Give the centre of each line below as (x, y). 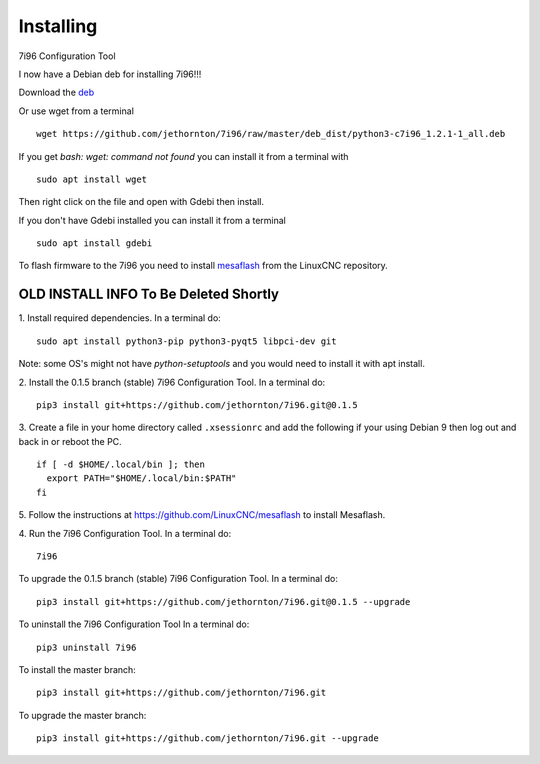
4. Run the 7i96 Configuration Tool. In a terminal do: (125, 533)
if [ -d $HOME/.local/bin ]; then (120, 464)
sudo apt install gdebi (94, 243)
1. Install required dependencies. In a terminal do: (120, 318)
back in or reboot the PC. (70, 441)
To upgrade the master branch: (82, 715)
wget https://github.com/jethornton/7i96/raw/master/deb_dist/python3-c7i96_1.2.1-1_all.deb (271, 134)
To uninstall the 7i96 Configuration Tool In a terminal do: (134, 624)
